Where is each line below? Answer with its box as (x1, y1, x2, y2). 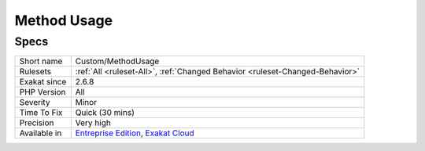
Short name (19, 56, 63, 67)
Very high (75, 117, 112, 128)
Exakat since (19, 77, 67, 88)
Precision (19, 117, 54, 128)
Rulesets (19, 67, 51, 77)
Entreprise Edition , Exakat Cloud (75, 128, 194, 138)
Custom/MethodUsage (75, 56, 160, 67)
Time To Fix (19, 107, 63, 118)
